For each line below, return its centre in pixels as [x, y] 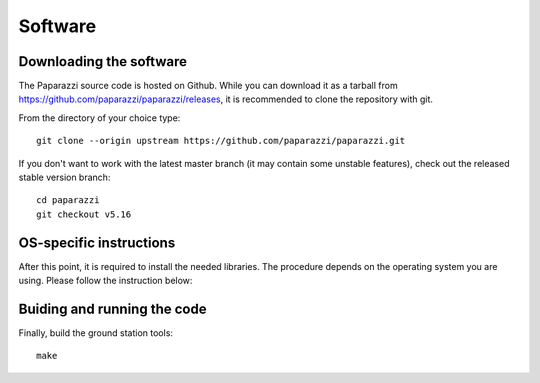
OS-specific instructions [97, 242]
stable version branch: [64, 177]
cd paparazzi [68, 200]
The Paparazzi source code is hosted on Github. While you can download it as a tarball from [208, 86]
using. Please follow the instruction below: [105, 281]
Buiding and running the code [112, 308]
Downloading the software [103, 61]
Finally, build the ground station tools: [96, 333]
